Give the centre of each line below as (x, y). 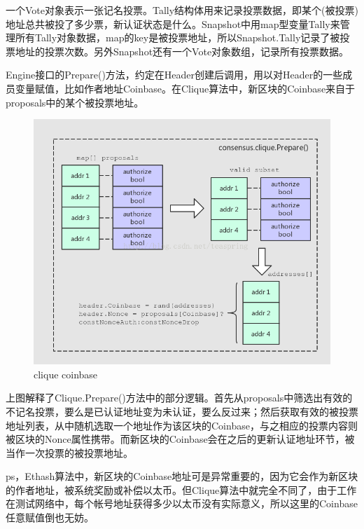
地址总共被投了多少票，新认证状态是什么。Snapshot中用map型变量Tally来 (173, 23)
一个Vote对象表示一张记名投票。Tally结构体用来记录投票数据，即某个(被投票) (182, 10)
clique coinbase (66, 374)
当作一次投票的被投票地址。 (69, 452)
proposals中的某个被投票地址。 (75, 102)
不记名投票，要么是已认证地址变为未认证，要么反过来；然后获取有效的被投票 (182, 411)
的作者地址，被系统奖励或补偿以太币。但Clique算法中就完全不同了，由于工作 (181, 489)
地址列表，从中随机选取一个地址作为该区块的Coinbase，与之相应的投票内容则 (182, 425)
